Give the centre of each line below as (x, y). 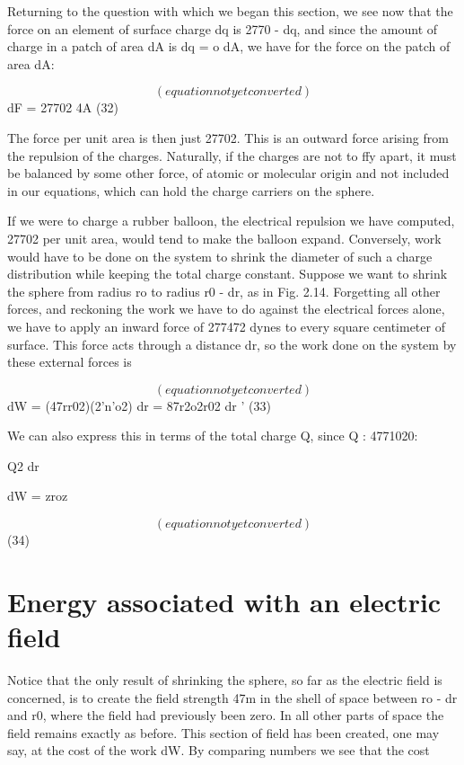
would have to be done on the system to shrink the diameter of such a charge (220, 256)
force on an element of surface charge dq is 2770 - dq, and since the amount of (223, 28)
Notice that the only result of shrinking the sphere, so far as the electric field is (225, 679)
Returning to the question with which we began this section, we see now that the (230, 11)
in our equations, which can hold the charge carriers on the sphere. (191, 190)
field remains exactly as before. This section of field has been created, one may (223, 732)
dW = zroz (38, 496)
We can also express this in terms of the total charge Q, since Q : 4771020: (213, 436)
